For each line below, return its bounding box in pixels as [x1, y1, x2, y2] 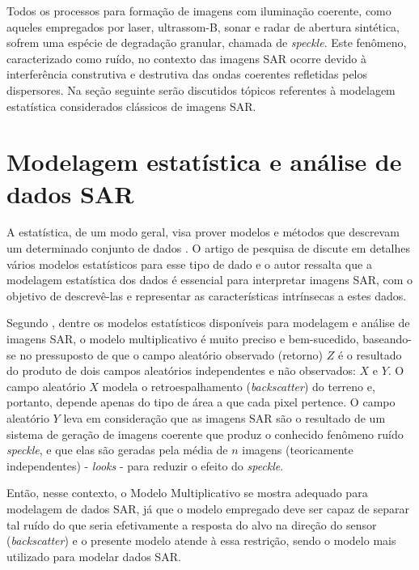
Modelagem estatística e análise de [6, 145, 402, 178]
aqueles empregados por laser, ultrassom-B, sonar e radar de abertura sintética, [6, 18, 400, 35]
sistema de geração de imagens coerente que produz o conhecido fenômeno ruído [6, 425, 404, 442]
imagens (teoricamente [242, 441, 353, 458]
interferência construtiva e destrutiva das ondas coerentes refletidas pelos [6, 66, 368, 83]
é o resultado [337, 346, 402, 363]
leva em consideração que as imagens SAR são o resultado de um [63, 410, 386, 426]
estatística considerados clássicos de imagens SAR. [6, 97, 256, 114]
